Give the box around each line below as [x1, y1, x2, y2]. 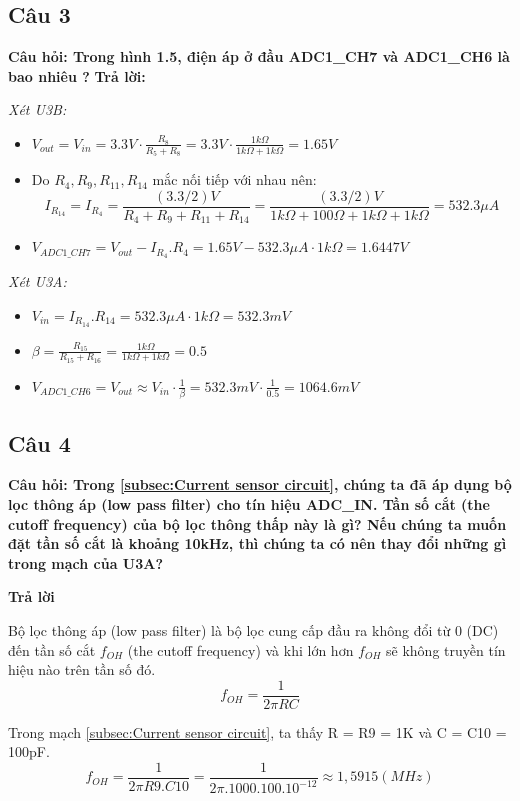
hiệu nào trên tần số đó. [8, 659, 156, 680]
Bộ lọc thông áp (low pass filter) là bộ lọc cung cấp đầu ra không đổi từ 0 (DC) [8, 619, 499, 640]
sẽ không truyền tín [386, 639, 506, 660]
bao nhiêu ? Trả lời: [8, 65, 146, 86]
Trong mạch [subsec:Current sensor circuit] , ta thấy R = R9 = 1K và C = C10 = [8, 721, 507, 742]
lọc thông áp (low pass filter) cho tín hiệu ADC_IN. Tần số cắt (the [8, 493, 490, 514]
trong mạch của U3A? [8, 552, 164, 573]
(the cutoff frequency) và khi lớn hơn [127, 639, 354, 660]
